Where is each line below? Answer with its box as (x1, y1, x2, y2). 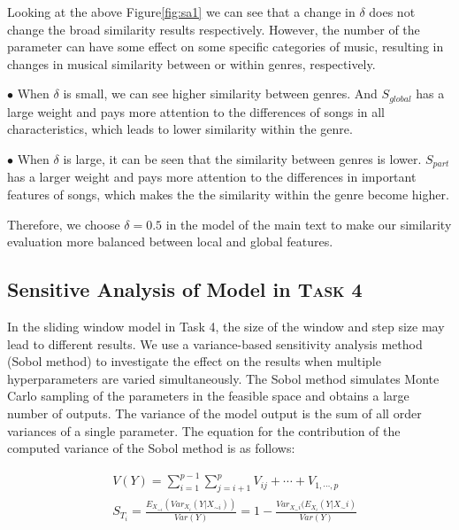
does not (369, 3, 416, 20)
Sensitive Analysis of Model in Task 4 (7, 276, 363, 303)
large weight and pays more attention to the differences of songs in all (7, 102, 385, 121)
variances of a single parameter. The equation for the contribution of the (7, 421, 401, 440)
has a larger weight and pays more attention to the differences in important (7, 168, 417, 186)
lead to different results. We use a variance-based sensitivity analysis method (7, 334, 423, 353)
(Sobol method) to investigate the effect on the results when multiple (7, 352, 381, 370)
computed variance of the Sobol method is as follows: (7, 439, 295, 457)
